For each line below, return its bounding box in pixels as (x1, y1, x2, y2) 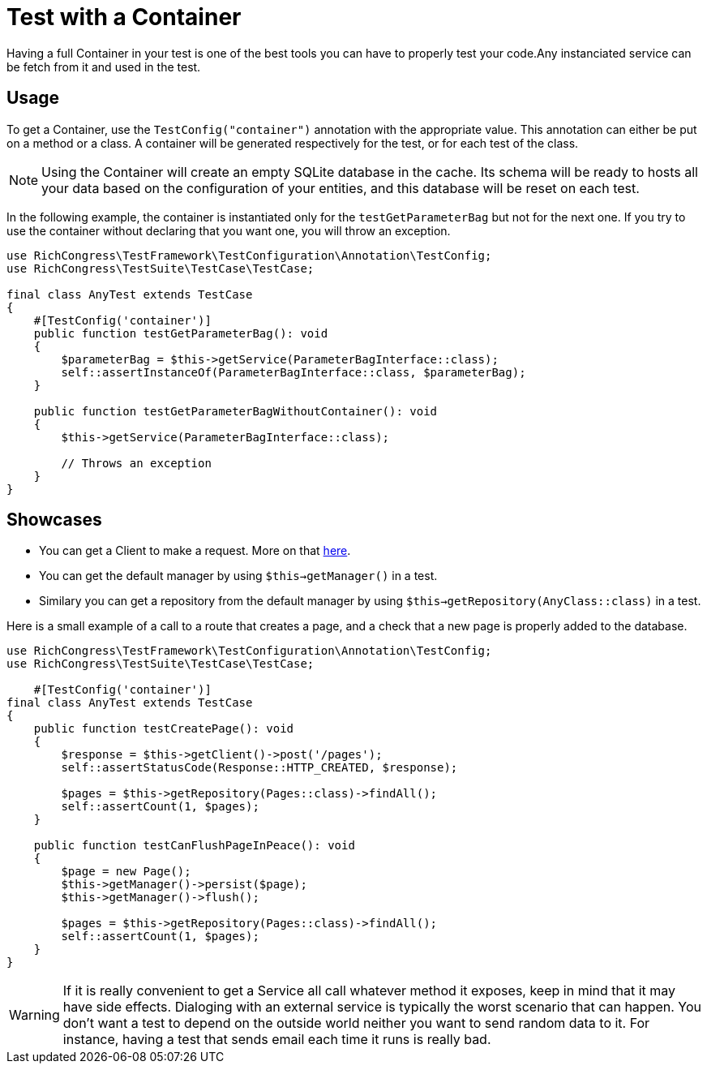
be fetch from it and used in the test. (6, 59, 201, 74)
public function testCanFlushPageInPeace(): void (33, 839, 355, 853)
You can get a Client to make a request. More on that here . (39, 544, 351, 558)
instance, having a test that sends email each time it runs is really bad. (62, 1031, 491, 1048)
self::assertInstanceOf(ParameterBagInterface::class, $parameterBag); (61, 365, 526, 379)
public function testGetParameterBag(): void (33, 326, 328, 340)
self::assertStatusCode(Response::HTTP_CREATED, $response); (61, 761, 458, 775)
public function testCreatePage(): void (33, 722, 294, 736)
